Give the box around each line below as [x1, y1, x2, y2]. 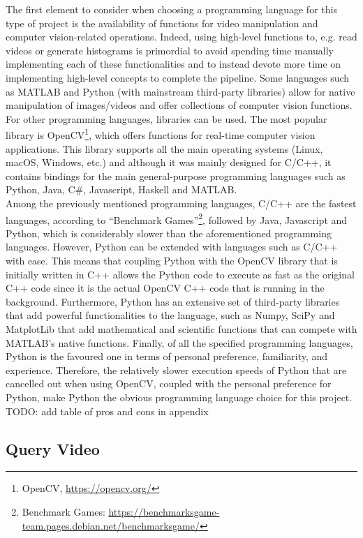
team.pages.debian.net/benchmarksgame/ [22, 518, 200, 532]
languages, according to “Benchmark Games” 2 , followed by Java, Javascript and [6, 210, 348, 227]
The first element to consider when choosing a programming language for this [6, 2, 337, 16]
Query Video [6, 438, 100, 459]
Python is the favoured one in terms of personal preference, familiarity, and [6, 349, 328, 364]
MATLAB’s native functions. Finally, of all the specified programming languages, [6, 335, 353, 350]
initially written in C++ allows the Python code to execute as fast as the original [6, 267, 355, 281]
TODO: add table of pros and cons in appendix [6, 403, 209, 418]
